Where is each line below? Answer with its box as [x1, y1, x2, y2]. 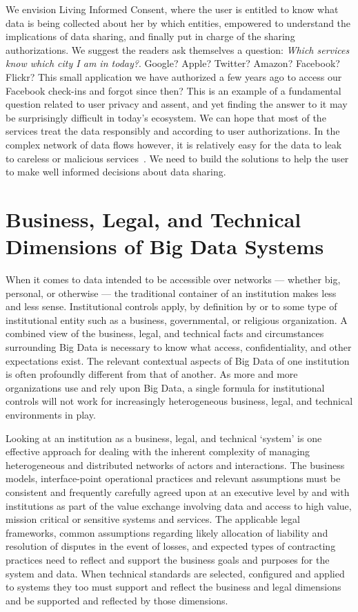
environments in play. [6, 407, 96, 421]
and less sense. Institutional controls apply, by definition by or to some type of [6, 299, 337, 314]
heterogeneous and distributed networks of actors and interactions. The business [6, 457, 345, 472]
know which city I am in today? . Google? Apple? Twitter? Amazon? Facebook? [6, 56, 340, 70]
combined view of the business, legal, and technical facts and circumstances [6, 326, 324, 341]
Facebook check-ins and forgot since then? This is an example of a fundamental [6, 83, 341, 97]
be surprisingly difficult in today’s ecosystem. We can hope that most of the [6, 110, 326, 124]
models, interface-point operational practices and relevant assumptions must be [6, 471, 341, 486]
